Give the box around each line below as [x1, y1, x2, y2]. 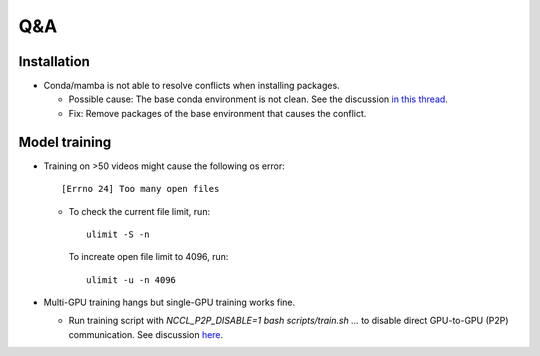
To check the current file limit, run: [68, 205, 210, 217]
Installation [18, 53, 90, 70]
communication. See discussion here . [68, 328, 224, 340]
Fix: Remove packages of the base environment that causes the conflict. [68, 107, 367, 119]
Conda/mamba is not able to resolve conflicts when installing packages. [43, 80, 340, 92]
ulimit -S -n [86, 228, 150, 240]
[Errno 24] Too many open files [61, 183, 220, 195]
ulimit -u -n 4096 [86, 274, 177, 285]
